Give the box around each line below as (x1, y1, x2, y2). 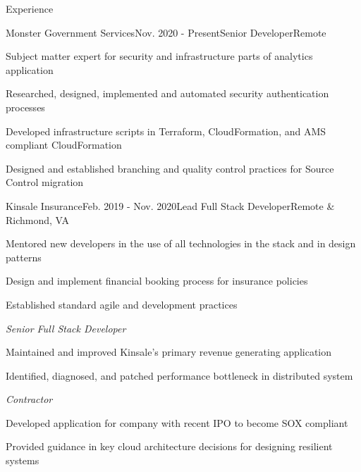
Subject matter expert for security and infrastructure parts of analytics (6, 49, 313, 63)
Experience (6, 1, 54, 15)
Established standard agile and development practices (6, 297, 238, 311)
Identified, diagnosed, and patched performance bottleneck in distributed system (6, 368, 353, 383)
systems (6, 453, 39, 468)
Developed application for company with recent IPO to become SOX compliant (6, 415, 348, 430)
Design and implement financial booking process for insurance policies (6, 273, 308, 288)
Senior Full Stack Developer (6, 321, 126, 335)
